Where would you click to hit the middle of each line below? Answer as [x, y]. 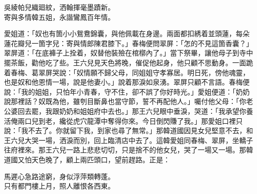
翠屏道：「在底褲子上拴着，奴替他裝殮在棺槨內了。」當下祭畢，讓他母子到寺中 [128, 53]
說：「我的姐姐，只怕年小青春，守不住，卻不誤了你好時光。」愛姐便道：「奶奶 [127, 91]
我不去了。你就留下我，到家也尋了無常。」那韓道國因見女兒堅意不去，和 [137, 130]
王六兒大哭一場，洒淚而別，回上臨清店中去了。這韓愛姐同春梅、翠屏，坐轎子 [128, 140]
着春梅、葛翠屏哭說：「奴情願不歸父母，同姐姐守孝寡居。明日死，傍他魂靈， [127, 72]
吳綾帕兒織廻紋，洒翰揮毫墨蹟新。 [59, 7]
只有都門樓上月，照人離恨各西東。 [59, 186]
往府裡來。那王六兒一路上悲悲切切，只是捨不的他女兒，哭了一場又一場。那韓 [128, 150]
